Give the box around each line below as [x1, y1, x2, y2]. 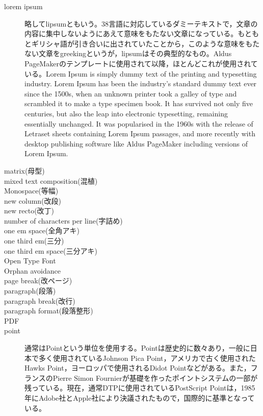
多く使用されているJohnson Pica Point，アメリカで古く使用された [38, 352, 256, 363]
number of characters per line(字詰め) [4, 215, 123, 226]
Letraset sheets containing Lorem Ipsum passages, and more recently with [24, 128, 255, 139]
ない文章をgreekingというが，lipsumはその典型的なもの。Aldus [24, 48, 232, 59]
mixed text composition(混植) [4, 175, 98, 186]
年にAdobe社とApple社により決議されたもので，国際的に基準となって [24, 392, 255, 403]
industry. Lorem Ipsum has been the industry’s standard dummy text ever [24, 78, 257, 89]
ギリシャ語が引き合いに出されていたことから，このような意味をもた [31, 38, 260, 48]
